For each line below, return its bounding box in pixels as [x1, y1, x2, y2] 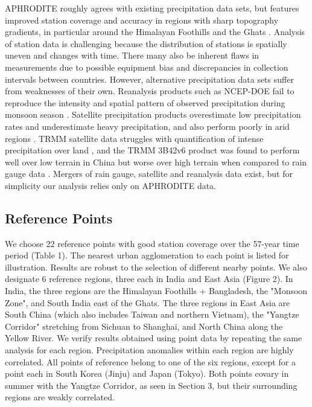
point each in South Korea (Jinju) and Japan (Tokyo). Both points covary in [5, 367, 289, 380]
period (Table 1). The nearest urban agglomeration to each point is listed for [5, 249, 289, 261]
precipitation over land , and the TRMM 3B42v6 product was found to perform [5, 144, 300, 156]
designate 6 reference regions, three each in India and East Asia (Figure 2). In [5, 272, 293, 285]
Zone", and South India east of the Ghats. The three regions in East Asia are [5, 296, 290, 309]
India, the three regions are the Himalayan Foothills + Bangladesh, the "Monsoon [5, 284, 308, 297]
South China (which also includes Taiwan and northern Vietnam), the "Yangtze [5, 308, 299, 321]
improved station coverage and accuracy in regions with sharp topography [5, 13, 279, 26]
